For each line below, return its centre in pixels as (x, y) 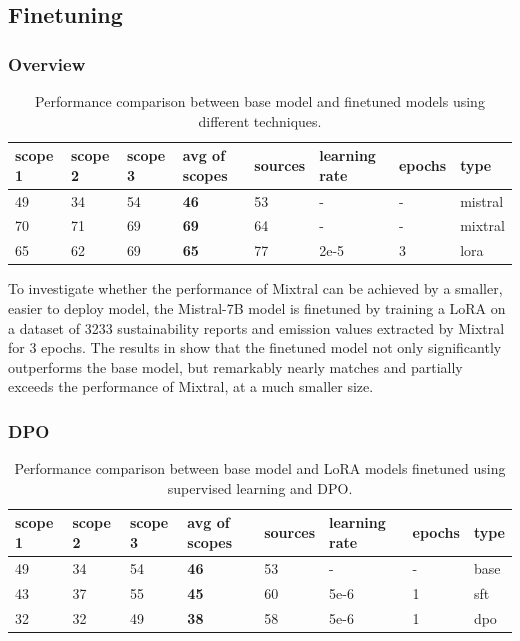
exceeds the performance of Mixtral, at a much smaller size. (191, 386)
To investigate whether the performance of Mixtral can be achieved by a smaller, (255, 288)
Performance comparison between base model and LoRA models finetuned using (260, 468)
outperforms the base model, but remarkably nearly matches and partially (235, 366)
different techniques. (260, 120)
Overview (47, 63)
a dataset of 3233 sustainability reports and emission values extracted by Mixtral (256, 327)
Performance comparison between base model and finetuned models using (260, 101)
